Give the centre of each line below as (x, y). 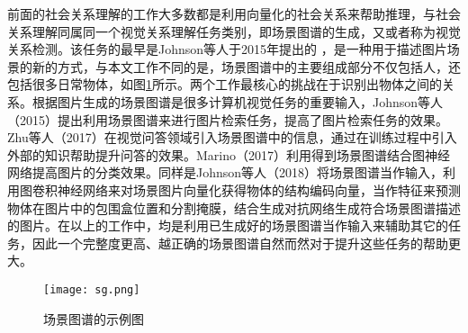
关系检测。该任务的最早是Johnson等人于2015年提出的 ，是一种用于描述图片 (227, 49)
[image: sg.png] (92, 289)
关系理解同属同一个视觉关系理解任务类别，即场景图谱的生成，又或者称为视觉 (234, 31)
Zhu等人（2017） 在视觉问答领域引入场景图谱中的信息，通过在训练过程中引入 (232, 137)
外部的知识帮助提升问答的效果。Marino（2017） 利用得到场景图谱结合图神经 (229, 154)
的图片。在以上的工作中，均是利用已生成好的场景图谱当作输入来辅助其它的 (228, 225)
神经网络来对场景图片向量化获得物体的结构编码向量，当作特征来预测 (259, 189)
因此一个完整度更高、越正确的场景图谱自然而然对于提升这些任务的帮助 (240, 243)
